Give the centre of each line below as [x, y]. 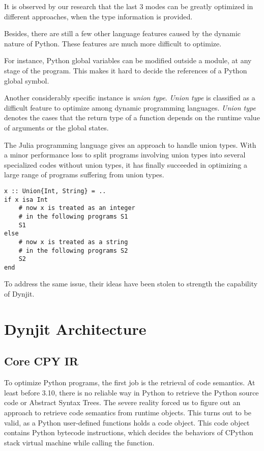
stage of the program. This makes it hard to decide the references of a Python [126, 70]
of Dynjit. [19, 294]
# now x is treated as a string [73, 242]
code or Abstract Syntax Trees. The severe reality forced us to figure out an [122, 402]
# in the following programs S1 [73, 216]
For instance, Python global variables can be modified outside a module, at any [128, 60]
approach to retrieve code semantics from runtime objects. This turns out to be [128, 413]
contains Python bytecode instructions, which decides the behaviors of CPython [129, 432]
